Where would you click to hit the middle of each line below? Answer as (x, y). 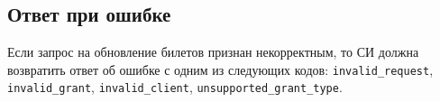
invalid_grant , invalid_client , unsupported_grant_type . (175, 87)
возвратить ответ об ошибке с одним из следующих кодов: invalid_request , (220, 69)
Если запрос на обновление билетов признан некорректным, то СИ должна (213, 52)
